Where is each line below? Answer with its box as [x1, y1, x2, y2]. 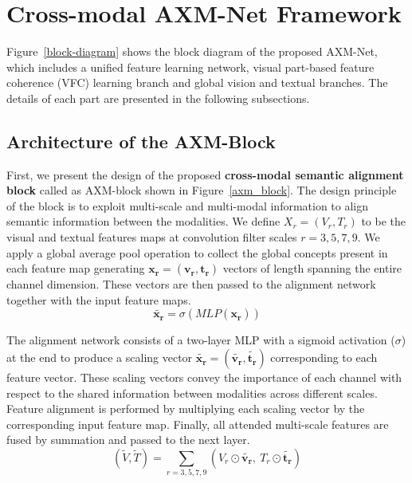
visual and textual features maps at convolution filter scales [6, 229, 297, 245]
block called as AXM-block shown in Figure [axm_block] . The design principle [6, 182, 397, 198]
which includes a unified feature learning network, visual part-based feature [6, 58, 375, 75]
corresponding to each [270, 349, 378, 366]
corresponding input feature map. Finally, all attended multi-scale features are [6, 415, 389, 432]
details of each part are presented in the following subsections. [6, 89, 310, 106]
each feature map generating [6, 260, 145, 277]
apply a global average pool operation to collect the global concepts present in [6, 244, 388, 261]
